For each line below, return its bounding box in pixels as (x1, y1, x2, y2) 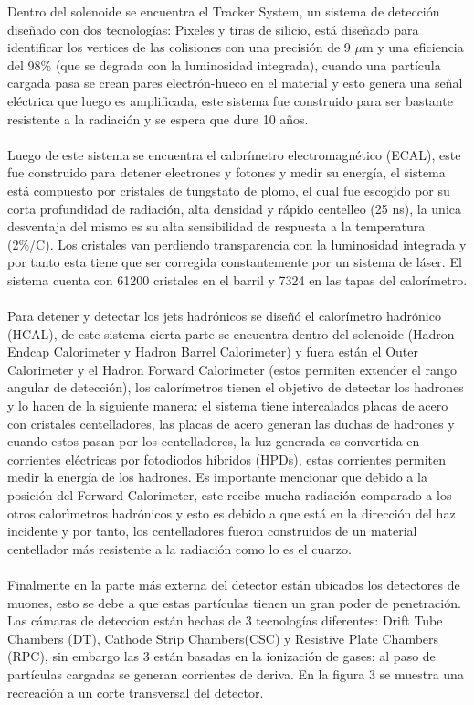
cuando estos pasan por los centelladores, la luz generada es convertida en (7, 432, 420, 451)
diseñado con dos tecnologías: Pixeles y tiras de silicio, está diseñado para (7, 19, 419, 38)
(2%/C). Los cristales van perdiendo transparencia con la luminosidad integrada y (7, 234, 467, 253)
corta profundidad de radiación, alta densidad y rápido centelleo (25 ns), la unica (7, 198, 461, 218)
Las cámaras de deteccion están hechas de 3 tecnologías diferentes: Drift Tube (7, 611, 443, 630)
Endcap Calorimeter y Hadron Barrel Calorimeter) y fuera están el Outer (7, 342, 418, 361)
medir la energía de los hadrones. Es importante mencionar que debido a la (7, 467, 427, 486)
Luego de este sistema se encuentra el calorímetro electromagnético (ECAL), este (7, 144, 461, 164)
